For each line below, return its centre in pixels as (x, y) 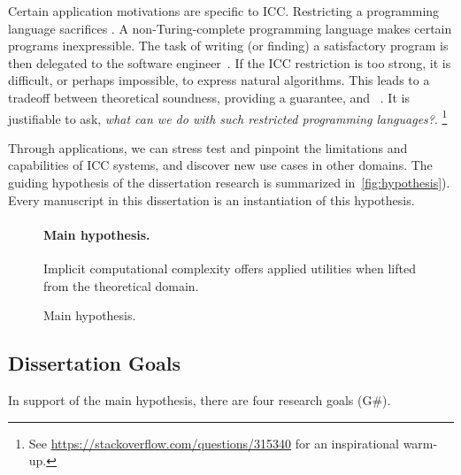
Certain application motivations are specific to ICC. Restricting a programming (224, 11)
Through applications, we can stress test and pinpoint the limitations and (208, 147)
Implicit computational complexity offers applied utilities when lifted (230, 268)
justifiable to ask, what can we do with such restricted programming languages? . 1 (228, 117)
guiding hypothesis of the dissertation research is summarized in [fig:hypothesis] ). (229, 182)
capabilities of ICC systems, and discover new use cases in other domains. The (220, 165)
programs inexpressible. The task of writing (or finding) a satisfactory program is (228, 46)
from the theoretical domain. (121, 285)
